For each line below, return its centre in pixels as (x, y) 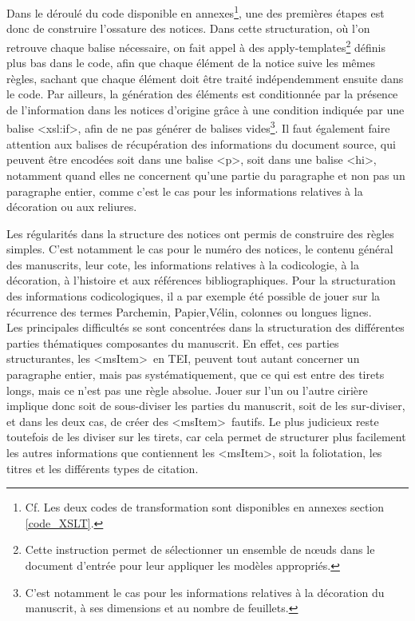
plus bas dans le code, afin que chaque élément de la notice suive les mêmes (191, 63)
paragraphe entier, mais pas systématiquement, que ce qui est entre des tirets (196, 374)
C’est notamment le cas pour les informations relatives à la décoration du (205, 592)
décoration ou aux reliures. (72, 207)
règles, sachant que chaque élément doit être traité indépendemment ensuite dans (205, 78)
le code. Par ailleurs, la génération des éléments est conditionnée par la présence (202, 94)
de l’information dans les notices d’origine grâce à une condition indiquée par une (206, 109)
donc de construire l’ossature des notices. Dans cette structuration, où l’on (188, 28)
